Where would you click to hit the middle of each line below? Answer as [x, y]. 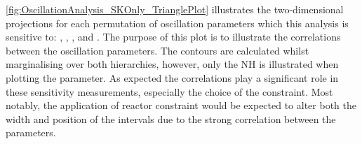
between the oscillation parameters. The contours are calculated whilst [157, 50]
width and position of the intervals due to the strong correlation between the [171, 118]
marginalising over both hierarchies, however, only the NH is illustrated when [172, 64]
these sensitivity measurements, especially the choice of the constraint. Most [169, 91]
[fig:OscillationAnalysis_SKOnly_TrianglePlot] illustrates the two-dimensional [175, 9]
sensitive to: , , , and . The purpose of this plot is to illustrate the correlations [173, 37]
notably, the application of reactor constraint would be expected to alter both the [181, 105]
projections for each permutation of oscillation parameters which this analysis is [177, 23]
